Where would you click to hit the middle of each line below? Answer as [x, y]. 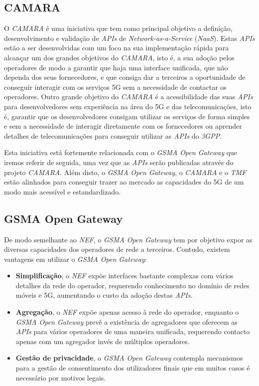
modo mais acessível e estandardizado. [63, 191]
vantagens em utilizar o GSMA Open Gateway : [75, 259]
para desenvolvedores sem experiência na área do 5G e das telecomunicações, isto [128, 106]
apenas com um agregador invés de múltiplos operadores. [103, 341]
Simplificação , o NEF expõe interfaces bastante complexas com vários [125, 276]
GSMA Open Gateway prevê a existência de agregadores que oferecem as [127, 321]
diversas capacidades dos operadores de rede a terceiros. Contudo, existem [117, 249]
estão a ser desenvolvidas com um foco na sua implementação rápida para [117, 48]
